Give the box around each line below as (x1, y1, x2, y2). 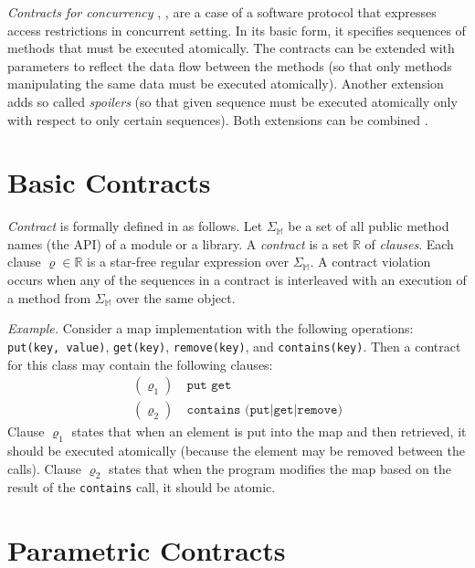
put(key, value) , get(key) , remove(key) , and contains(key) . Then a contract (7, 336, 461, 355)
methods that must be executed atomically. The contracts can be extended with (7, 38, 455, 58)
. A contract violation (310, 252, 431, 271)
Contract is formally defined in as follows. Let (7, 216, 263, 236)
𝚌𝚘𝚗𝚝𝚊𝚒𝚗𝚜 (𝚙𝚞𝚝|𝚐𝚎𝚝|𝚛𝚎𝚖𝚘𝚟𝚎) (186, 404, 343, 417)
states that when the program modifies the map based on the (109, 458, 451, 478)
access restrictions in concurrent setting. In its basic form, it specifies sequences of (7, 20, 466, 39)
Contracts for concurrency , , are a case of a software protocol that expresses (7, 3, 437, 21)
